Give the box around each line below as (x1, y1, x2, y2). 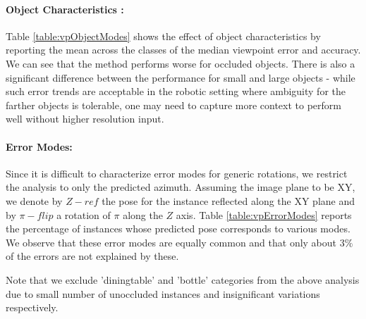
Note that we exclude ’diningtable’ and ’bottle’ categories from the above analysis (6, 272, 360, 287)
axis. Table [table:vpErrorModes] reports (176, 207, 352, 222)
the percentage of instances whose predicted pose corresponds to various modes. (6, 221, 350, 236)
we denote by (6, 193, 63, 208)
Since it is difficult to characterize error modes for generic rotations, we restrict (6, 165, 348, 180)
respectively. (6, 300, 59, 315)
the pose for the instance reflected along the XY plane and (102, 193, 355, 208)
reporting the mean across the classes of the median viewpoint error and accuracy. (6, 42, 361, 57)
